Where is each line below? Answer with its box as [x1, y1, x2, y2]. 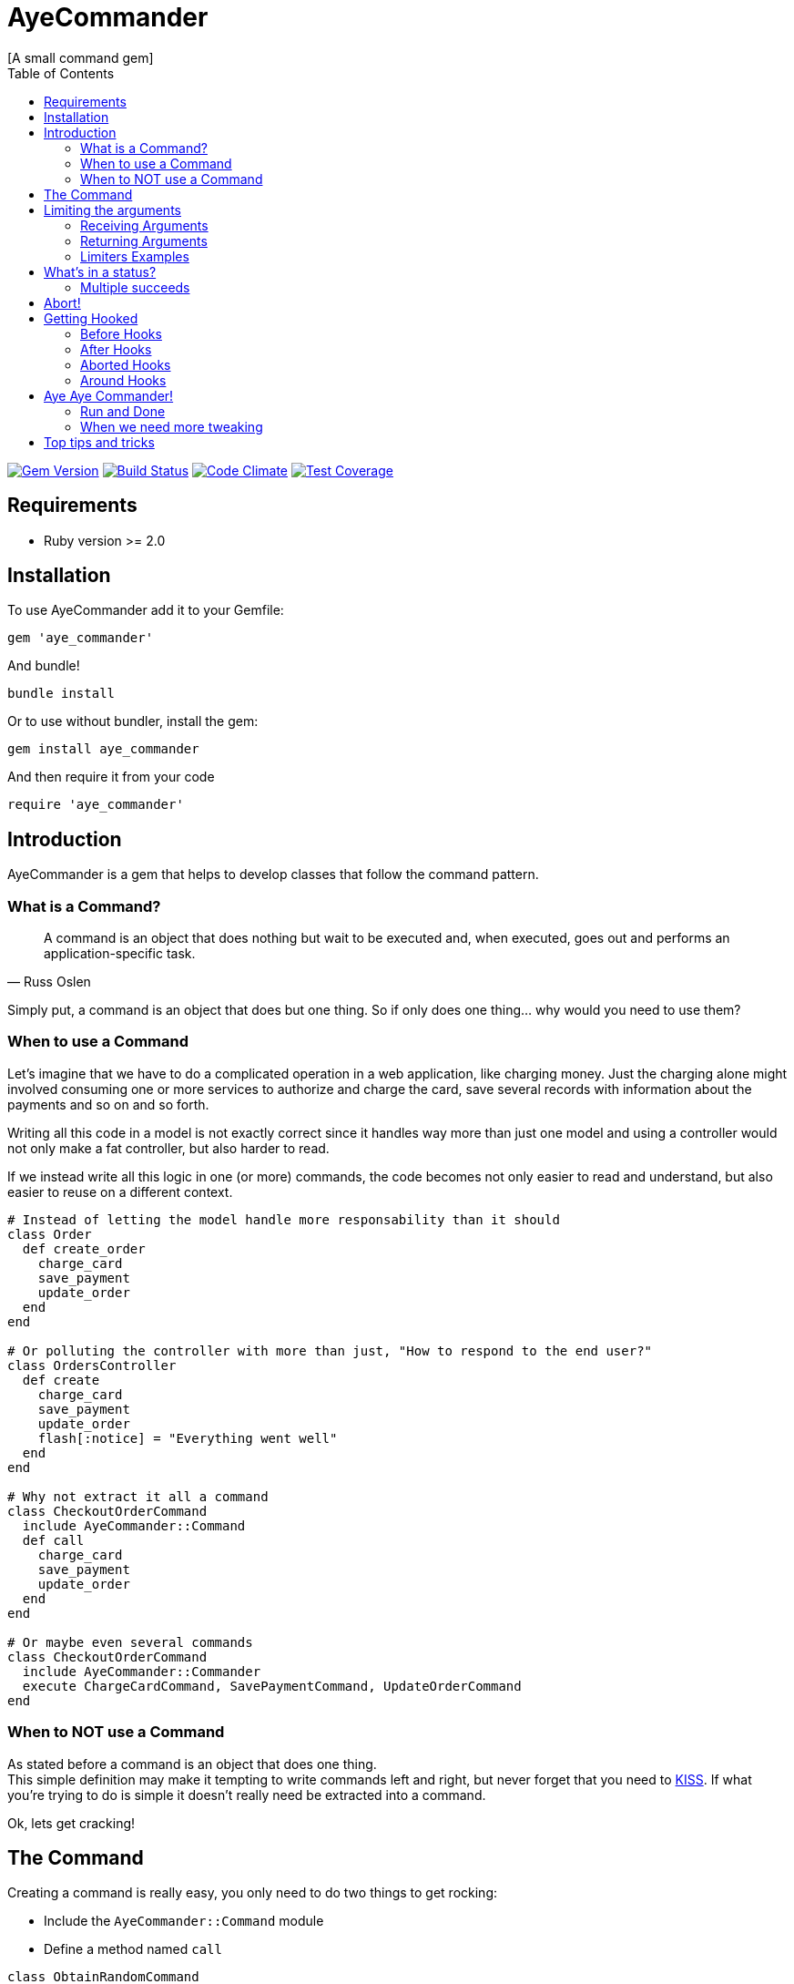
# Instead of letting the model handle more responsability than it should [7, 1212, 560, 1227]
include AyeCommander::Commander [22, 1663, 261, 1679]
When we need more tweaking [80, 418, 263, 435]
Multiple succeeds [80, 279, 190, 295]
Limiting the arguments [44, 201, 181, 218]
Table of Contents [7, 65, 115, 81]
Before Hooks [80, 325, 162, 342]
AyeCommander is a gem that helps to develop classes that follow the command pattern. [7, 866, 539, 883]
